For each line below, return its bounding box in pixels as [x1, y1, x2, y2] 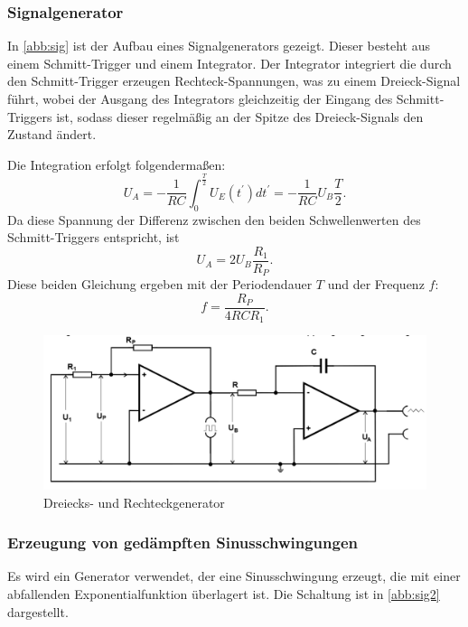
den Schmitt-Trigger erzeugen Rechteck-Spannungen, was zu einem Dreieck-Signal [7, 71, 461, 90]
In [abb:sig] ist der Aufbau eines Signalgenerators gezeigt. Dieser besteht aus [7, 36, 430, 55]
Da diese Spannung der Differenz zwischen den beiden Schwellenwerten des [7, 210, 421, 229]
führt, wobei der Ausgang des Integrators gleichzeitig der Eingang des [7, 89, 393, 108]
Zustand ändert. [7, 125, 97, 144]
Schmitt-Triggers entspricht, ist [7, 228, 180, 247]
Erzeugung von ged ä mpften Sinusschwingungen [7, 531, 358, 554]
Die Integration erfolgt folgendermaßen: [7, 154, 226, 173]
